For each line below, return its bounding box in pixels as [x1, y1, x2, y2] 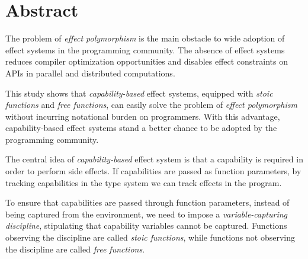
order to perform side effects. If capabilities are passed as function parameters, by [5, 165, 301, 177]
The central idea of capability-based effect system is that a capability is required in [5, 153, 303, 165]
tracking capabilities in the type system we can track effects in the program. [5, 176, 282, 188]
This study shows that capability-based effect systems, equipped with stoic [5, 87, 273, 99]
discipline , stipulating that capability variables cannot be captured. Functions [5, 219, 287, 232]
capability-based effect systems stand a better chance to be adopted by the [5, 121, 277, 134]
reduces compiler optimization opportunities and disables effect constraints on [5, 55, 288, 68]
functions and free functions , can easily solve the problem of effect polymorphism [5, 98, 297, 111]
